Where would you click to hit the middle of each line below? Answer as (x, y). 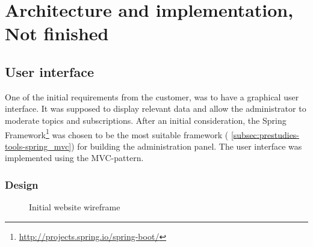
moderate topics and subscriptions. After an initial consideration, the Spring (146, 120)
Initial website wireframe (75, 207)
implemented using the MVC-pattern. (74, 158)
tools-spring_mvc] (38, 146)
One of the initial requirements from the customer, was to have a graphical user (152, 96)
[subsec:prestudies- (265, 134)
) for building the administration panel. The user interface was (187, 146)
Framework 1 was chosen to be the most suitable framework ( (117, 133)
